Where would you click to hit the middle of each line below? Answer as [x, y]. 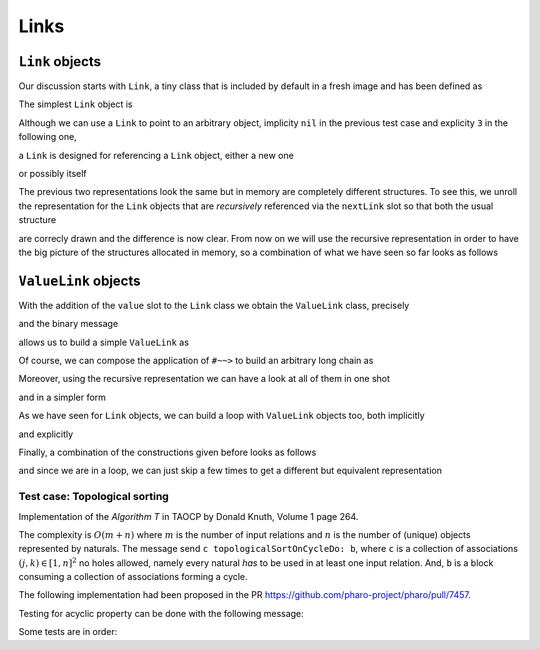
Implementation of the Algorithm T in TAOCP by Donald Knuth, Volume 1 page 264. [188, 516]
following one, [47, 137]
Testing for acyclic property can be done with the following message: [161, 613]
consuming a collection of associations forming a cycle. [133, 577]
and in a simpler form [62, 397]
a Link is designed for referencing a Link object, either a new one [156, 155]
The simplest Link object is [75, 104]
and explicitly [46, 434]
